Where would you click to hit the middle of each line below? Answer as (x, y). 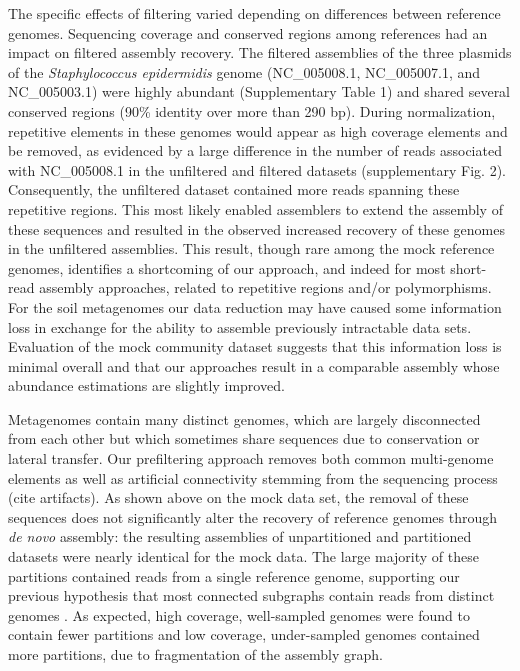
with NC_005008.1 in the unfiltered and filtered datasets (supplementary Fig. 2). (257, 169)
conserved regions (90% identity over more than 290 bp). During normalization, (252, 110)
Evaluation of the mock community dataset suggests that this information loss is (255, 346)
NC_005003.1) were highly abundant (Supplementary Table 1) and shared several (259, 91)
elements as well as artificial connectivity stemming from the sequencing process (253, 477)
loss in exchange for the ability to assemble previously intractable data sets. (240, 326)
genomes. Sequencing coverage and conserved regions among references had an (248, 32)
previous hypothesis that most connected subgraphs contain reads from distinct (251, 595)
